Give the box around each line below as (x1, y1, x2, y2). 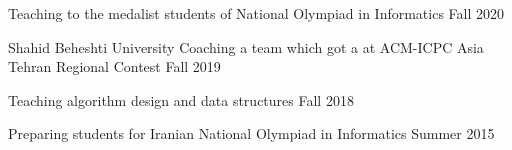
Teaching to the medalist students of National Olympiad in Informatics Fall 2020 (8, 3, 505, 23)
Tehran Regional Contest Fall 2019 (8, 56, 221, 77)
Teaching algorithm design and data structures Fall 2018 (8, 89, 354, 110)
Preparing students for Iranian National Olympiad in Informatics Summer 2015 (8, 123, 495, 144)
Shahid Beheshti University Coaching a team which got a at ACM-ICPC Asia (8, 36, 484, 57)
